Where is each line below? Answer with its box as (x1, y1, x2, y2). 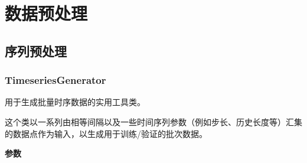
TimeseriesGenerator (5, 73, 106, 87)
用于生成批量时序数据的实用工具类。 (5, 96, 145, 108)
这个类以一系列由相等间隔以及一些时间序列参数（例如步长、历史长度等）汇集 (5, 115, 302, 128)
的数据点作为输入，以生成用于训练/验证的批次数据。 (5, 127, 207, 139)
